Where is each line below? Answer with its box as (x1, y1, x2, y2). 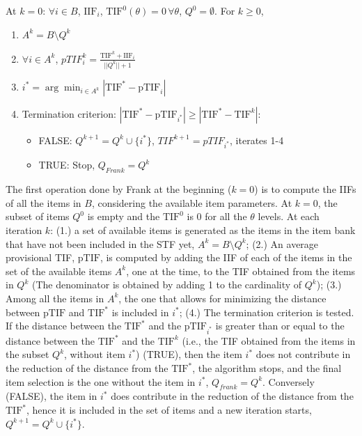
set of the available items (6, 263, 112, 278)
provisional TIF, (6, 250, 75, 265)
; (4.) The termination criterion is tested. (179, 304, 354, 319)
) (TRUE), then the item (136, 347, 242, 361)
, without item (64, 347, 125, 361)
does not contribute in (255, 347, 351, 361)
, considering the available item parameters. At (91, 195, 292, 210)
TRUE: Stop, (38, 157, 95, 172)
